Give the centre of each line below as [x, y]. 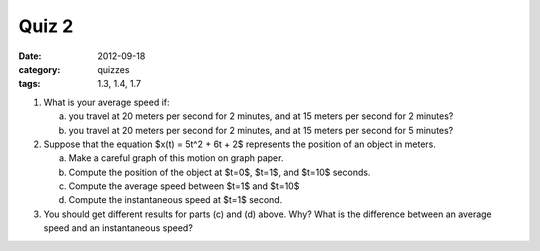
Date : [30, 56]
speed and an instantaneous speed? [118, 228]
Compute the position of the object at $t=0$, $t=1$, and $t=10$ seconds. [219, 172]
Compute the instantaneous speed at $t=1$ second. [175, 200]
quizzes [113, 69]
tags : [29, 84]
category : [39, 69]
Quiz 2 [46, 26]
